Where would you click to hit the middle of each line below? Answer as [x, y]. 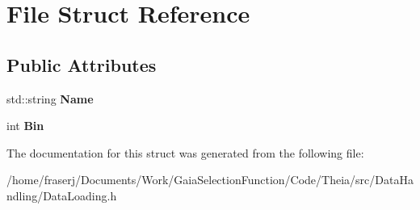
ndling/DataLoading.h [62, 195]
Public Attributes [82, 64]
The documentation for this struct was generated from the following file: [185, 152]
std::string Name [50, 98]
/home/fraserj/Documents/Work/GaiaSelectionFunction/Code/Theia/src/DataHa [210, 180]
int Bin [25, 126]
